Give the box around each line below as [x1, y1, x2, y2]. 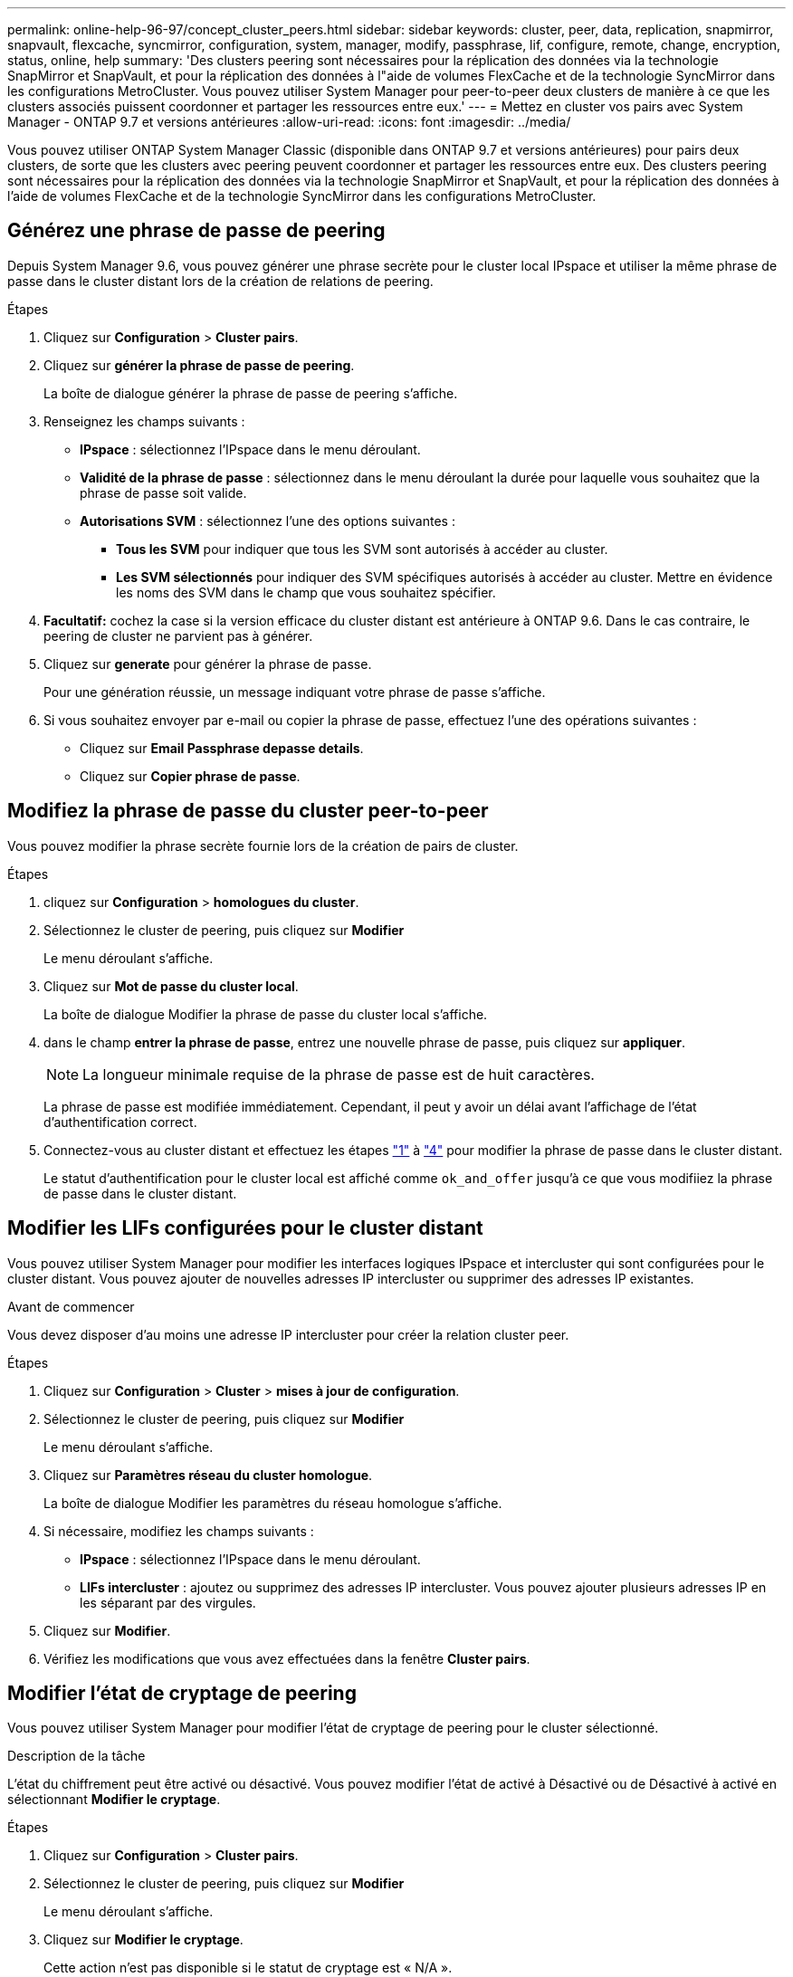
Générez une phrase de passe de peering [7, 219, 386, 243]
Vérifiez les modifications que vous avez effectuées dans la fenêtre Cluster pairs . [43, 1650, 530, 1667]
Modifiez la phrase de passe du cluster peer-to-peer [7, 799, 489, 823]
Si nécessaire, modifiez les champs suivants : [43, 1523, 314, 1539]
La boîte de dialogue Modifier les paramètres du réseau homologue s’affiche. [43, 1495, 502, 1511]
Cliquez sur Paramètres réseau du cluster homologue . [43, 1466, 373, 1483]
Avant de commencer [7, 1298, 135, 1314]
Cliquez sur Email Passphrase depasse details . [80, 740, 364, 756]
